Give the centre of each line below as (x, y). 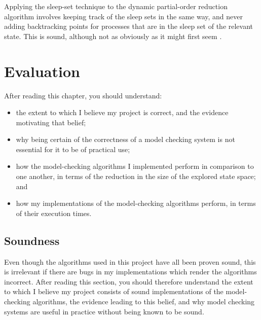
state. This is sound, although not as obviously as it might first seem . (113, 36)
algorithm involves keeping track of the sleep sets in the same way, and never (124, 16)
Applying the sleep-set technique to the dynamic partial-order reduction (116, 6)
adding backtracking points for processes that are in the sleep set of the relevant (129, 26)
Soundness (32, 240)
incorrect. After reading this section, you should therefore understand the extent (129, 281)
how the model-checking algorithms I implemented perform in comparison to (135, 166)
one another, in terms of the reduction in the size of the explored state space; (136, 176)
